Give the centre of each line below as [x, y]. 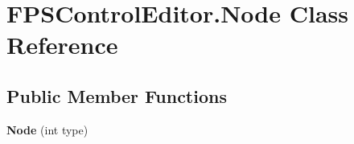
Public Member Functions [117, 95]
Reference [62, 45]
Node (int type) [47, 129]
